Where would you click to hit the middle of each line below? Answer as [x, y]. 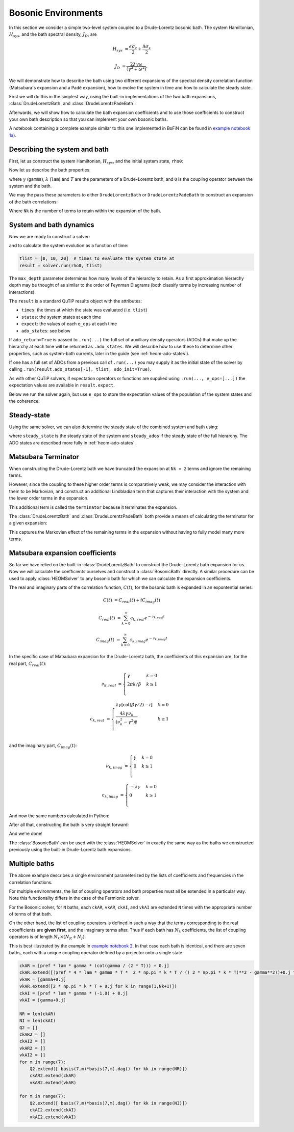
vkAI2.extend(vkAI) [53, 1117]
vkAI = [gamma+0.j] [43, 1000]
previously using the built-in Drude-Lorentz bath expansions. [71, 850]
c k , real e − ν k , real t [147, 618]
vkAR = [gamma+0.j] [43, 979]
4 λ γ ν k [127, 714]
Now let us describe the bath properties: [50, 170]
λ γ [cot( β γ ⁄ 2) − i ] [134, 704]
